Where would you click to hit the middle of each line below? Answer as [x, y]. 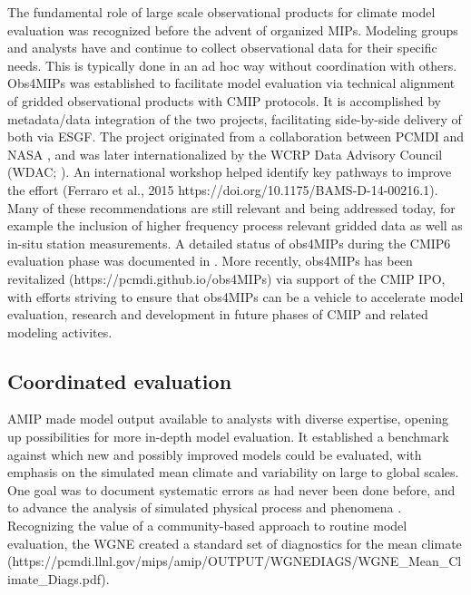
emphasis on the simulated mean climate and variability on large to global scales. [233, 472]
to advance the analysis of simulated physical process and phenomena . [205, 507]
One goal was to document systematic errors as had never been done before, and [231, 489]
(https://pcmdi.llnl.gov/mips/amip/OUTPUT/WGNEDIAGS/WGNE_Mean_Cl [235, 561]
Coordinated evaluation [120, 380]
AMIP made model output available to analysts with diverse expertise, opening [228, 419]
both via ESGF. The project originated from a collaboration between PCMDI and [236, 137]
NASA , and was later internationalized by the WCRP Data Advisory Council [225, 154]
